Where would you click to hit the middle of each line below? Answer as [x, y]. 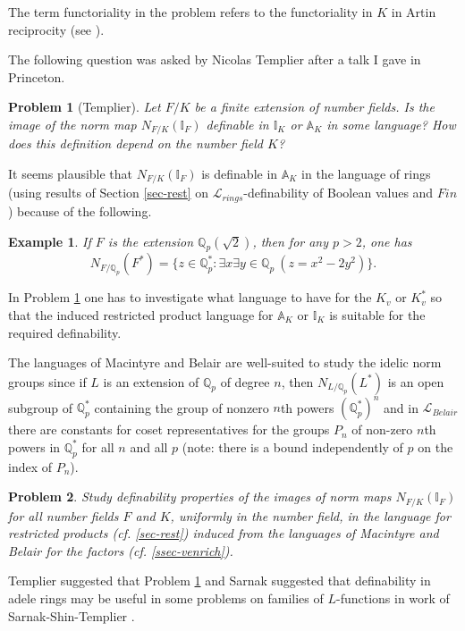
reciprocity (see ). [56, 29]
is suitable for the [377, 314]
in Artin [414, 12]
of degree [245, 381]
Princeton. [37, 76]
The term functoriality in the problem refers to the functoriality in [190, 12]
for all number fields [63, 515]
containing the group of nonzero [182, 407]
